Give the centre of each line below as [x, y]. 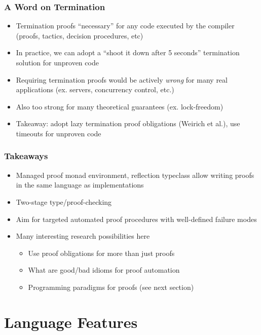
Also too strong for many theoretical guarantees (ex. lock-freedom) [120, 106]
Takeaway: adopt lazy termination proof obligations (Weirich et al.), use [128, 123]
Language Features [71, 322]
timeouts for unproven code [59, 133]
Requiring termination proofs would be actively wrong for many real [122, 79]
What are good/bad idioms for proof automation [104, 270]
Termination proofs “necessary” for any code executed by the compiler [125, 26]
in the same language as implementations [80, 185]
